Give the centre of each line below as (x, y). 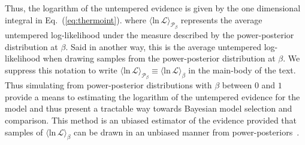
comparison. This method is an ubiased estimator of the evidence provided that (151, 120)
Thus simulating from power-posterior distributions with (108, 85)
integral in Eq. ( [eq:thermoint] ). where (76, 19)
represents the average (221, 19)
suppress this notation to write (61, 70)
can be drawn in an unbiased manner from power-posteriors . (186, 132)
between (237, 85)
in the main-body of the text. (242, 70)
